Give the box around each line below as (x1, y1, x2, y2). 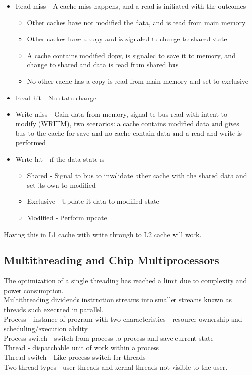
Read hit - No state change (15, 92, 96, 102)
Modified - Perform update (27, 212, 107, 222)
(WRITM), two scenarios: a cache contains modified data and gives (38, 118, 239, 128)
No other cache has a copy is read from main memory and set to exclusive (27, 76, 249, 86)
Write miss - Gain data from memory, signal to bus (15, 109, 169, 119)
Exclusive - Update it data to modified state (27, 196, 159, 206)
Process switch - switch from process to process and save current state (4, 333, 213, 343)
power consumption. (4, 285, 64, 295)
